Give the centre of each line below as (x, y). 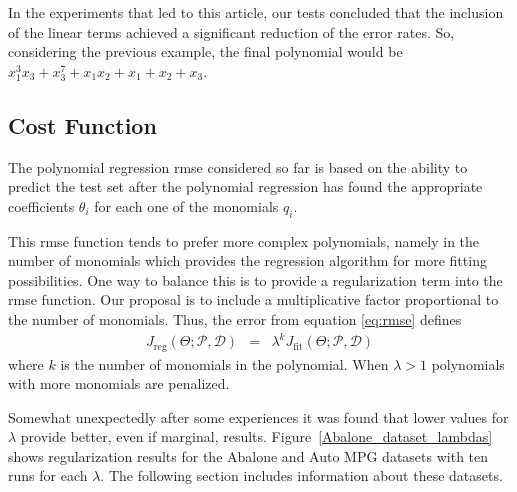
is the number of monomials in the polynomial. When (224, 363)
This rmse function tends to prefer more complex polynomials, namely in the (244, 240)
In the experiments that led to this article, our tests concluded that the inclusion (256, 12)
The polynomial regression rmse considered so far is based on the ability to (238, 166)
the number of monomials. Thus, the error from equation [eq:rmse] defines (235, 318)
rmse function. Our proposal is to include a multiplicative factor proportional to (253, 299)
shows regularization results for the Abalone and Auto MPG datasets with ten (248, 455)
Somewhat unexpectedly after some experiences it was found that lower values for (258, 416)
